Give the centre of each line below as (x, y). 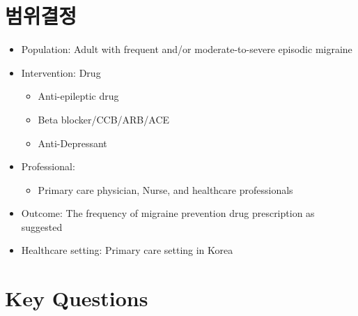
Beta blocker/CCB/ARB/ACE (104, 119)
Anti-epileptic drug (78, 96)
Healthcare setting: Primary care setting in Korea (127, 250)
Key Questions (77, 298)
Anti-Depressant (72, 143)
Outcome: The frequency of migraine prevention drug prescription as (168, 213)
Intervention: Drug (61, 72)
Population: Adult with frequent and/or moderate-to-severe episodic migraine (187, 49)
